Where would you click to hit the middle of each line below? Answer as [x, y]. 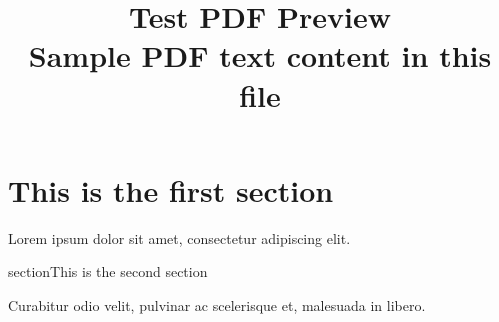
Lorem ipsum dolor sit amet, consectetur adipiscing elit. [179, 237]
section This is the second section [108, 271]
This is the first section [171, 189]
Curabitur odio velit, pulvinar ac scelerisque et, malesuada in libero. [217, 304]
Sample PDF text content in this [260, 55]
